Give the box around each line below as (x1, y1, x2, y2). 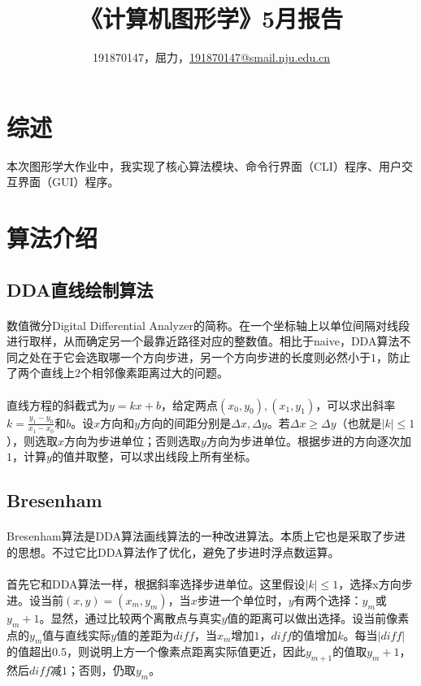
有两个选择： (293, 591, 362, 608)
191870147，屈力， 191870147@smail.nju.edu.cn (92, 49, 331, 66)
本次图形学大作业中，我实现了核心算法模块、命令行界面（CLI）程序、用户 (7, 157, 401, 174)
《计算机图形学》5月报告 (79, 2, 344, 35)
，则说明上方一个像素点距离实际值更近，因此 (66, 643, 306, 660)
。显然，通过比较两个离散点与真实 (39, 609, 222, 626)
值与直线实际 (42, 626, 111, 643)
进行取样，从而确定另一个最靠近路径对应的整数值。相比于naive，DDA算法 (7, 332, 400, 350)
